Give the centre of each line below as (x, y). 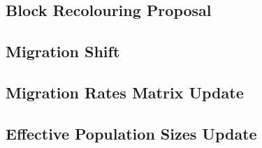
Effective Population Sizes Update (131, 133)
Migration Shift (63, 51)
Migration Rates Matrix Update (125, 92)
